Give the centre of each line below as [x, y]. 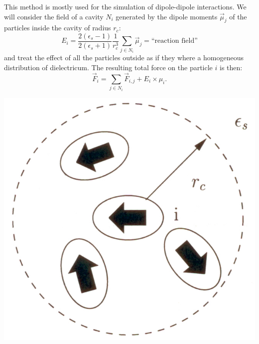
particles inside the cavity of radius [58, 28]
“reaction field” [174, 41]
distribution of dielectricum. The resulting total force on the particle [108, 67]
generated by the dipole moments [167, 16]
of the [238, 16]
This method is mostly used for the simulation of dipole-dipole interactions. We [125, 6]
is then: [231, 67]
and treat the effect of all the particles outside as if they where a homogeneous [124, 57]
